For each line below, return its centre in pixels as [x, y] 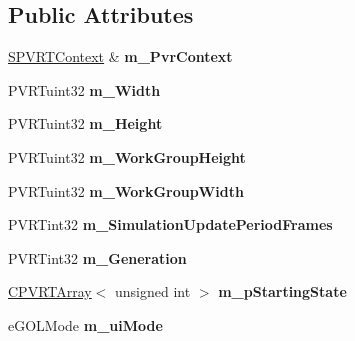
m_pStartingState [282, 291]
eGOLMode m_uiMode [85, 324]
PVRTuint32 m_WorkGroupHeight [127, 156]
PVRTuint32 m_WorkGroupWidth [126, 190]
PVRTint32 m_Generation [97, 257]
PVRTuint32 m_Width [84, 89]
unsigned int [153, 291]
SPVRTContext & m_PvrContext [120, 56]
